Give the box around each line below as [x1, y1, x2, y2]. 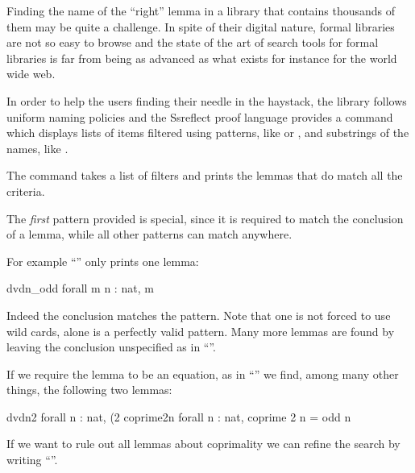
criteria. [6, 182, 45, 199]
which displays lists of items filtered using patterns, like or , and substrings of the [6, 124, 409, 141]
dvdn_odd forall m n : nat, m [6, 280, 154, 297]
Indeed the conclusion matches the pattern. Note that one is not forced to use [6, 306, 391, 323]
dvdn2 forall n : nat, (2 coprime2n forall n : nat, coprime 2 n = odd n [6, 408, 351, 425]
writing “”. [6, 451, 58, 468]
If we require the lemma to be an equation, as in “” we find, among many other [6, 365, 399, 382]
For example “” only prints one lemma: [6, 252, 199, 269]
